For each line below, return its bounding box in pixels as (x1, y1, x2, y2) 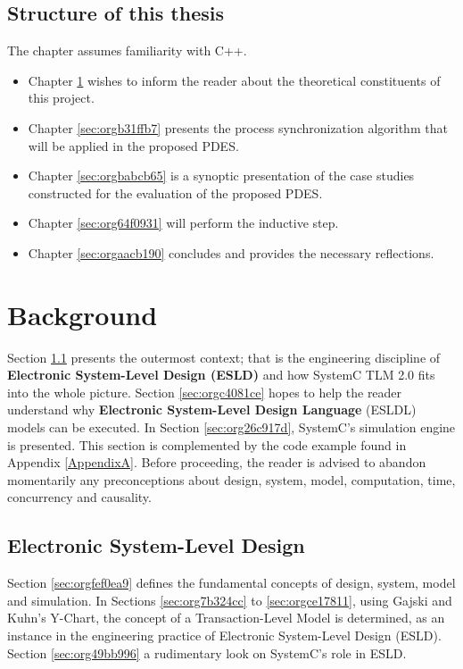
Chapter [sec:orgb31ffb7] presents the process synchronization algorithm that (28, 118, 448, 137)
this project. (28, 88, 95, 107)
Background (7, 296, 158, 332)
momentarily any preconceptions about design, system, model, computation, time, (7, 470, 456, 489)
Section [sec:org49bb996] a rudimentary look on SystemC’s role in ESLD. (7, 643, 407, 662)
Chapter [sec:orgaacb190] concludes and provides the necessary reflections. (28, 243, 434, 262)
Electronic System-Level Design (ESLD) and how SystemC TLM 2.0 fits (7, 365, 435, 384)
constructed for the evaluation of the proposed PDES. (28, 183, 323, 202)
